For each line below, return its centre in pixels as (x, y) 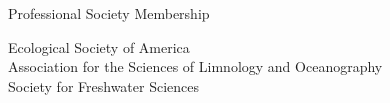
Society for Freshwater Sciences (104, 85)
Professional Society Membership (109, 13)
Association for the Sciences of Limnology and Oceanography (195, 66)
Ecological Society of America (99, 46)
